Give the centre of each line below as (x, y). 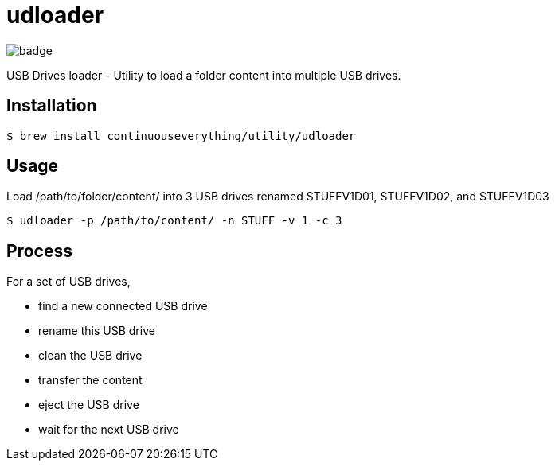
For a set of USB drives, (68, 282)
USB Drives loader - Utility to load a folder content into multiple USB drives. (204, 75)
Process (39, 251)
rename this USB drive (97, 331)
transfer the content (90, 380)
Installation (52, 106)
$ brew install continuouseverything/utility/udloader (181, 136)
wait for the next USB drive (109, 430)
